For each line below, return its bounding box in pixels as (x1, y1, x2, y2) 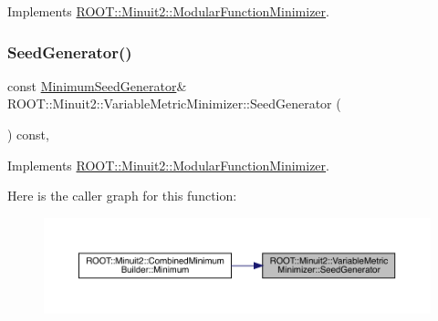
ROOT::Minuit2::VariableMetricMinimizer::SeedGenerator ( (7, 94, 341, 113)
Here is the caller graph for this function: (7, 186, 237, 205)
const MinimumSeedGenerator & (7, 76, 187, 95)
